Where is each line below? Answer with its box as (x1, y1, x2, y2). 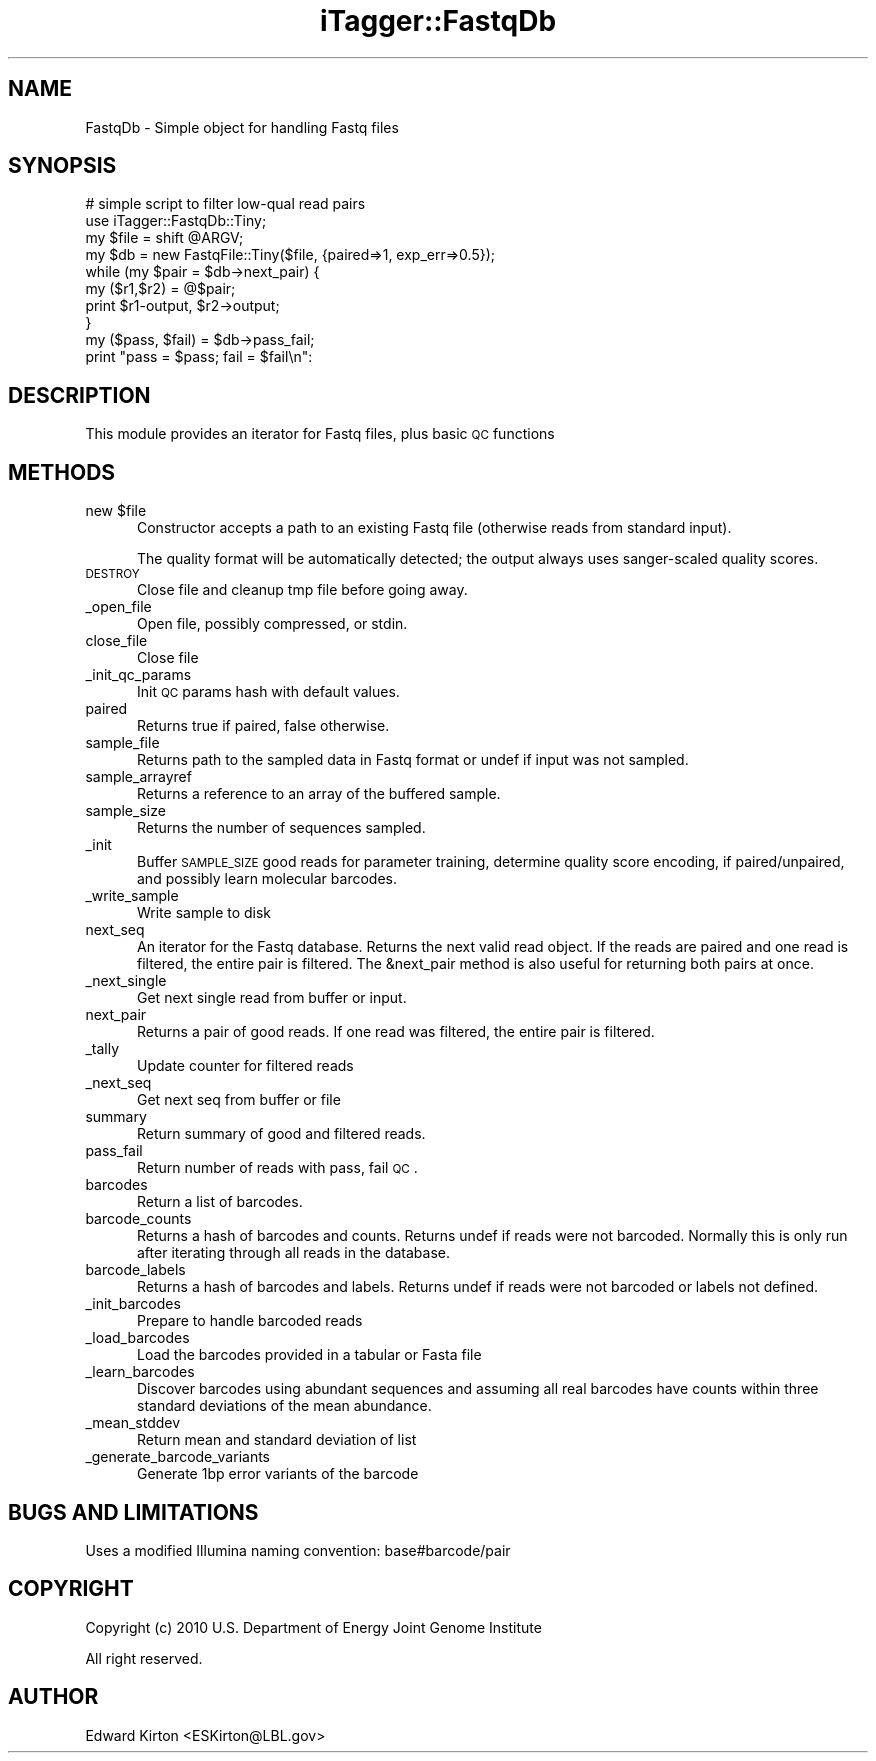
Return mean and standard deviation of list (137, 1431, 417, 1449)
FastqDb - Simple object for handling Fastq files (85, 118, 399, 136)
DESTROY (85, 567, 140, 582)
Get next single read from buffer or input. (137, 989, 407, 1007)
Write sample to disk (137, 904, 272, 922)
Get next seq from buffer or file (137, 1091, 341, 1109)
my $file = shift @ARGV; (85, 229, 244, 247)
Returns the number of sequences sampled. (137, 819, 426, 837)
